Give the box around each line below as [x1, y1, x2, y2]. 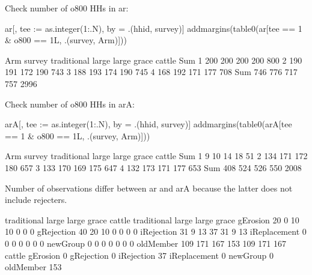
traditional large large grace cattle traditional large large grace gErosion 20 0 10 [5, 213, 299, 226]
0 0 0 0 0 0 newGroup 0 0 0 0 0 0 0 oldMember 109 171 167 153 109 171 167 [5, 237, 286, 249]
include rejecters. [5, 193, 67, 206]
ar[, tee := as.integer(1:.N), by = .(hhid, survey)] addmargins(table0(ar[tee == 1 [5, 22, 302, 34]
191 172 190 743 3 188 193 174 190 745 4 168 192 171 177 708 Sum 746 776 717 [5, 65, 298, 78]
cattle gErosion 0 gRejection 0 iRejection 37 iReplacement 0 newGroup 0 [5, 249, 274, 261]
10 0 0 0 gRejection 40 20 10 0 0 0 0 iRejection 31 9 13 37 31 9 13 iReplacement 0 [5, 225, 307, 238]
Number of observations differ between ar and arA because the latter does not [5, 181, 293, 194]
